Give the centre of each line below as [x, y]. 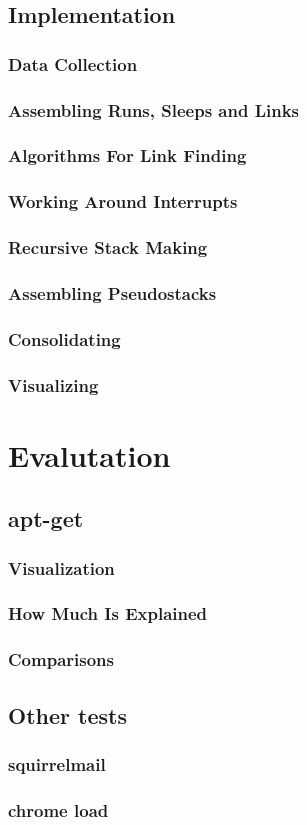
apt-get [46, 518]
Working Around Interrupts [123, 201]
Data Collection [73, 63]
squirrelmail [57, 763]
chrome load [58, 809]
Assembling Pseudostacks [112, 292]
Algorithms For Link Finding [127, 155]
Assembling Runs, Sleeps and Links [153, 109]
